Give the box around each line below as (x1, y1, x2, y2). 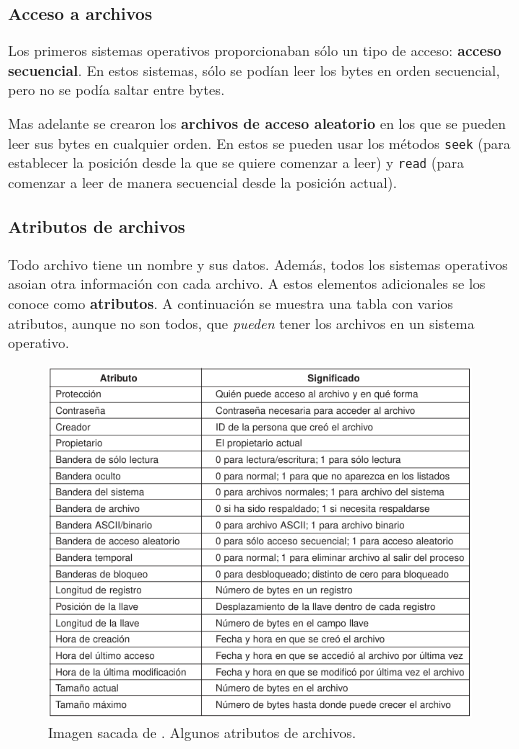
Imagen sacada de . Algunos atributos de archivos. (48, 722, 356, 743)
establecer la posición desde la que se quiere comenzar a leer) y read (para (8, 152, 465, 173)
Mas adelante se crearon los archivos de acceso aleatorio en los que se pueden (8, 113, 506, 133)
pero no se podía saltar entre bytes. (8, 79, 225, 100)
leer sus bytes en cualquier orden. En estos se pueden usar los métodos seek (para (8, 132, 511, 153)
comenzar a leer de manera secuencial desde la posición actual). (8, 171, 397, 192)
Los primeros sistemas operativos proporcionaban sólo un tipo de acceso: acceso (8, 40, 502, 61)
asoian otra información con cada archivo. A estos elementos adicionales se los (8, 273, 486, 294)
